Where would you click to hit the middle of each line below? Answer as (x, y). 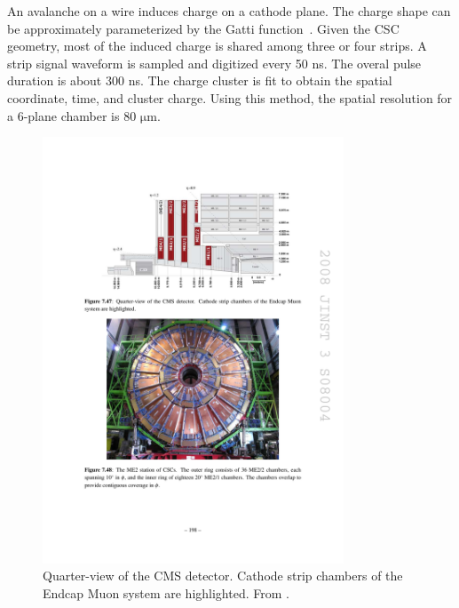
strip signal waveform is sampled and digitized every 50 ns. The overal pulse (214, 63)
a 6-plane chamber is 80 (72, 115)
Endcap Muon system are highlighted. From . (166, 593)
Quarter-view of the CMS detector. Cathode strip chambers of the (223, 576)
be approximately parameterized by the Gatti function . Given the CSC (203, 28)
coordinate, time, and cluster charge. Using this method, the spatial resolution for (230, 97)
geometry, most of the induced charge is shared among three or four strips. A (217, 46)
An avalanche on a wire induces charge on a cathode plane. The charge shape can (229, 11)
